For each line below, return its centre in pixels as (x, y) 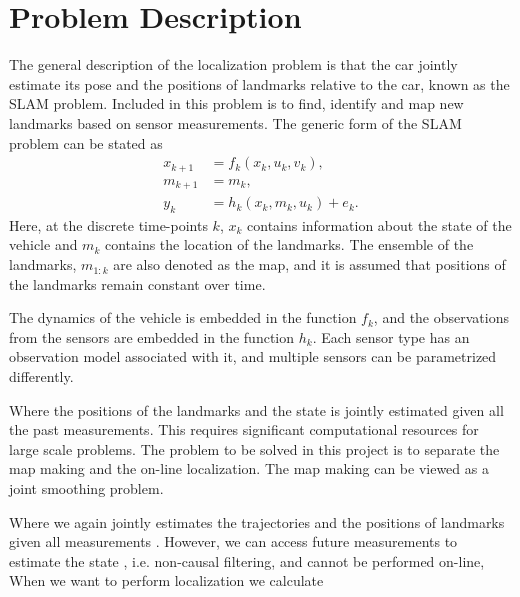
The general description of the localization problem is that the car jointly (233, 64)
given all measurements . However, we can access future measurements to (233, 541)
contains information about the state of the (379, 224)
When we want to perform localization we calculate (166, 580)
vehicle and (43, 244)
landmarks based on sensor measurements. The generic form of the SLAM (235, 122)
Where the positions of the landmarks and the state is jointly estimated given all (256, 409)
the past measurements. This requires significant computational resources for (244, 429)
